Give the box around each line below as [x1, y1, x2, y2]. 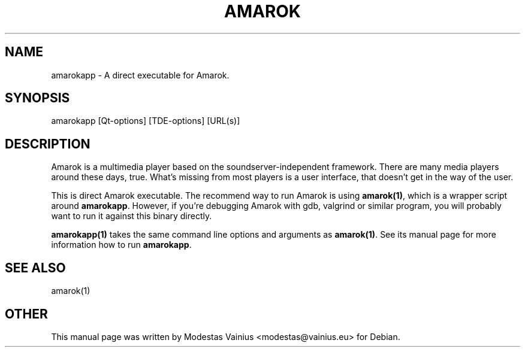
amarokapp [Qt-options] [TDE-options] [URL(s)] [51, 116, 240, 126]
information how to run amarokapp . [51, 239, 192, 250]
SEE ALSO [5, 260, 66, 275]
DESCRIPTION [5, 136, 90, 151]
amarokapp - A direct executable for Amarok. [51, 69, 230, 80]
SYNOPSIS [5, 90, 70, 106]
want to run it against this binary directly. [51, 211, 212, 221]
